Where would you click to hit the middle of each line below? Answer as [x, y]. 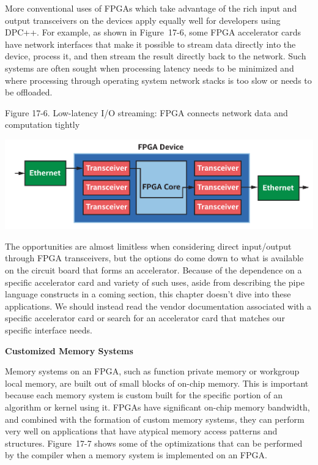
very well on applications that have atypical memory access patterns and [141, 431]
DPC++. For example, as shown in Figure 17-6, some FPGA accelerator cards [153, 32]
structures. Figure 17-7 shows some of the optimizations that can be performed [154, 443]
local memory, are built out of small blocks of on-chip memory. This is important [157, 383]
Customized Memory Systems [69, 350]
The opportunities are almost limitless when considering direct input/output [148, 246]
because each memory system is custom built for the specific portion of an [144, 395]
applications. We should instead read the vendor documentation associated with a [158, 306]
